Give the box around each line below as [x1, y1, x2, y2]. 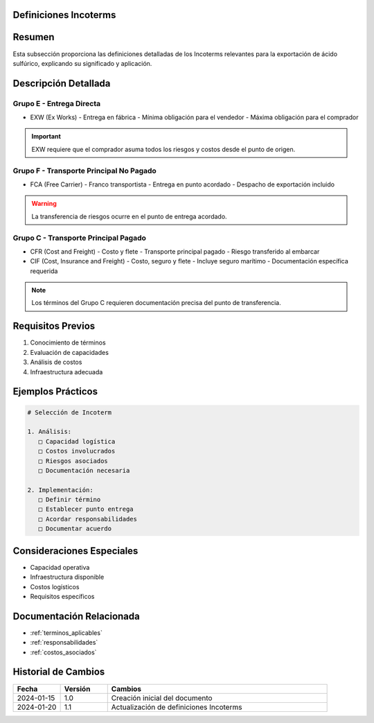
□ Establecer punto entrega [38, 505, 134, 513]
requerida [30, 267, 58, 275]
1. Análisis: [27, 428, 72, 436]
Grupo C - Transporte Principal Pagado [12, 233, 147, 243]
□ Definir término [38, 496, 101, 504]
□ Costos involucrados [38, 447, 116, 455]
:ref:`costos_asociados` [30, 648, 97, 656]
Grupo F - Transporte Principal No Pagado [12, 166, 157, 175]
